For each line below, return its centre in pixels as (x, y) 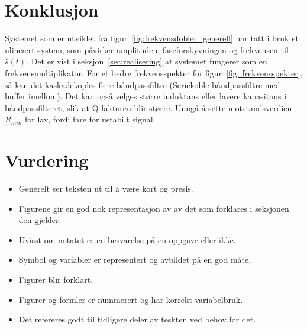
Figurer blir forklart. (56, 279)
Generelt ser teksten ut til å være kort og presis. (106, 188)
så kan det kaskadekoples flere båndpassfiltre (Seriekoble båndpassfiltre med (143, 84)
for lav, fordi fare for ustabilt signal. (90, 119)
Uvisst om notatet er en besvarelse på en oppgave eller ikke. (127, 239)
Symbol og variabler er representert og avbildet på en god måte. (135, 259)
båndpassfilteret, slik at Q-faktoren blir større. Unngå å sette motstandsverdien (148, 107)
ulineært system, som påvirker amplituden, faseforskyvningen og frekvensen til (147, 49)
